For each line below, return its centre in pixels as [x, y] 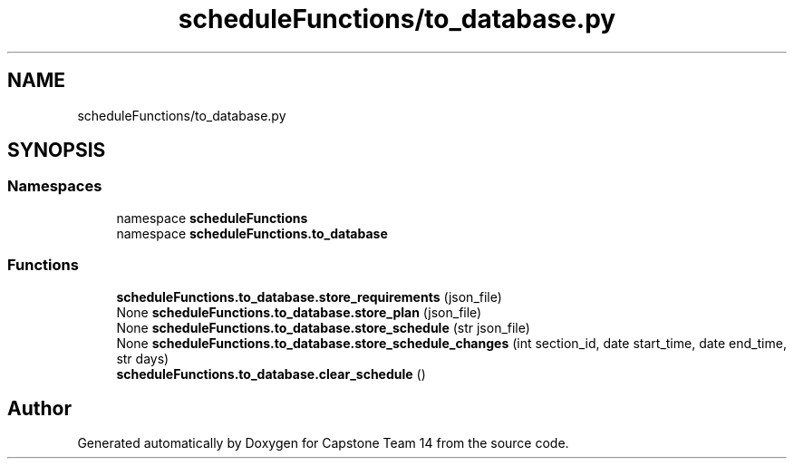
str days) [143, 358]
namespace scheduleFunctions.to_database [252, 233]
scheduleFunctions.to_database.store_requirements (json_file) [309, 296]
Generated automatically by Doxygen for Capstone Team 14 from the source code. [323, 443]
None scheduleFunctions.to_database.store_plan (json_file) [299, 312]
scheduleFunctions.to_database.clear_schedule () [271, 374]
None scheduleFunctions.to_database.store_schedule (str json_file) [323, 327]
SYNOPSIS [57, 150]
